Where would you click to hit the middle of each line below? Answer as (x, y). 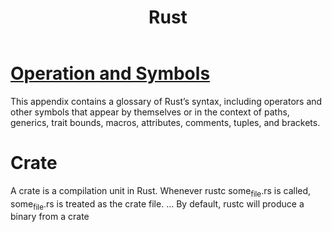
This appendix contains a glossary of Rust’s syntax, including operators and (166, 101)
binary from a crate (50, 217)
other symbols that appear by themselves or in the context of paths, (150, 112)
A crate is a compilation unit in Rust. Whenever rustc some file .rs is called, (161, 191)
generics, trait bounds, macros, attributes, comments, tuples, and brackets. (165, 122)
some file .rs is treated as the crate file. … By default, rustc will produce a (157, 204)
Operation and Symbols (110, 73)
